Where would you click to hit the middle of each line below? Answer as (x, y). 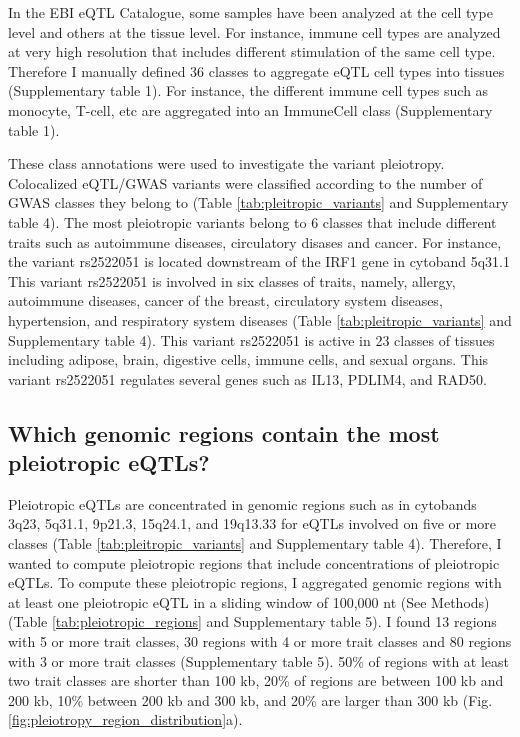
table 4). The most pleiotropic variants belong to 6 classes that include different (252, 221)
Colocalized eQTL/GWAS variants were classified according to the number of (245, 182)
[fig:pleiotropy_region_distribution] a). (125, 719)
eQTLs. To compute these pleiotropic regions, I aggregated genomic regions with (255, 582)
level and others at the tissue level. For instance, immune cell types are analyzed (254, 31)
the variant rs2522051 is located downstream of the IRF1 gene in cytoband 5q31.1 (259, 261)
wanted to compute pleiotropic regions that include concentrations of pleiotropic (254, 562)
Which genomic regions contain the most (224, 432)
